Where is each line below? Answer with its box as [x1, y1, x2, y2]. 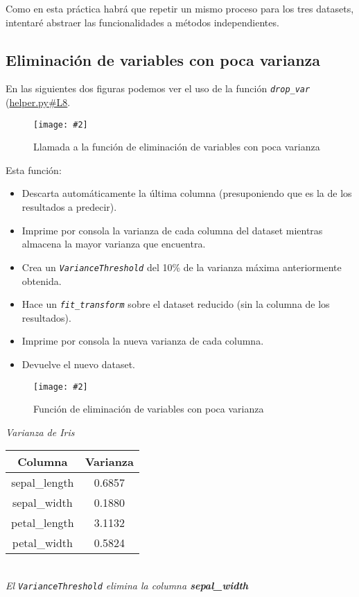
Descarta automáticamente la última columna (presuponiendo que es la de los [21, 186, 352, 200]
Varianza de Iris [6, 424, 75, 439]
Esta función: [6, 162, 62, 177]
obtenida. [21, 273, 62, 288]
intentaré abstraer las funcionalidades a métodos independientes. [6, 15, 279, 29]
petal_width [12, 535, 73, 551]
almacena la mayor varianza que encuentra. [21, 236, 206, 251]
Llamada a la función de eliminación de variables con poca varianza [33, 139, 320, 154]
